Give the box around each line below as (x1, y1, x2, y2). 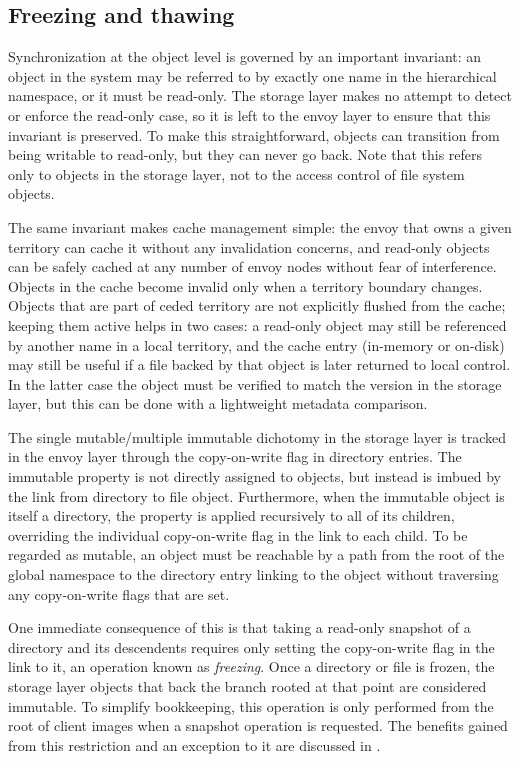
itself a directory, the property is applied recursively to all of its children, (8, 505, 455, 526)
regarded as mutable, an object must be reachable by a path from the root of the (8, 544, 505, 565)
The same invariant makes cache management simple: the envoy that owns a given (8, 216, 512, 237)
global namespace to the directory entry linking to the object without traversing (8, 564, 499, 585)
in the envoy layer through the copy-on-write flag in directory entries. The (8, 446, 462, 467)
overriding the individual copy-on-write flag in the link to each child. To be (8, 524, 468, 545)
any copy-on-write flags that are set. (8, 583, 230, 604)
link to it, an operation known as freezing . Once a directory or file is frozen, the (8, 656, 495, 677)
